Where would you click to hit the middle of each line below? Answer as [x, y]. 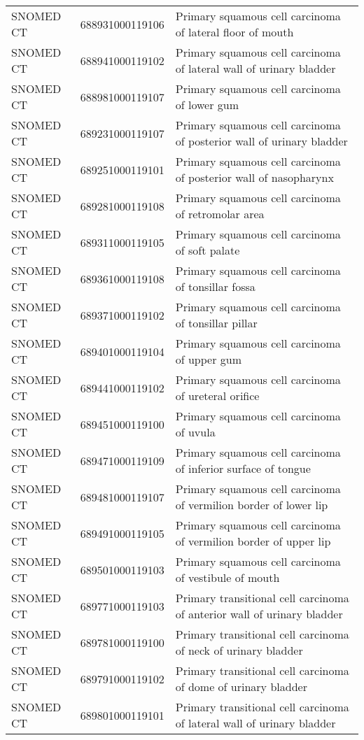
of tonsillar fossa [215, 286]
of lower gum [207, 105]
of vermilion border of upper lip [253, 541]
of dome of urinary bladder [241, 686]
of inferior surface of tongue [243, 468]
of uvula [195, 432]
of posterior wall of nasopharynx [254, 177]
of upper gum [209, 359]
